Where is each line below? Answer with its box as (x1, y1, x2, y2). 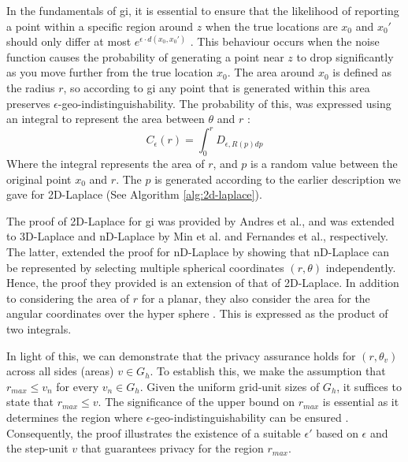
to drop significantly (296, 48, 394, 65)
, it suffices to (336, 378, 402, 394)
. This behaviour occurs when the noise (190, 33, 380, 50)
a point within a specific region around (6, 17, 194, 34)
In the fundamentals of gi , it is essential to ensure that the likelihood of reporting (6, 2, 399, 18)
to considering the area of (6, 289, 130, 306)
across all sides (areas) (6, 363, 114, 379)
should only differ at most (6, 33, 132, 50)
